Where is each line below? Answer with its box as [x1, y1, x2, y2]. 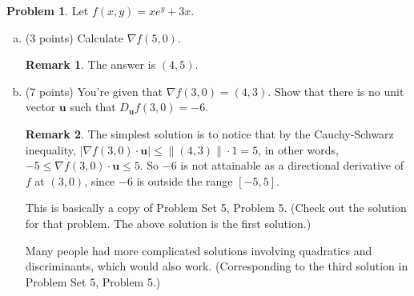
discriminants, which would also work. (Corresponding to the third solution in [25, 258, 408, 274]
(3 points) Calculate [25, 29, 123, 46]
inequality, [25, 141, 76, 158]
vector [25, 98, 56, 115]
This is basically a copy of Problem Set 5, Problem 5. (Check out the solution [25, 199, 407, 216]
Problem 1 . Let [6, 2, 89, 18]
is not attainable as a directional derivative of [180, 157, 404, 174]
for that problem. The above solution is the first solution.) [25, 214, 312, 231]
